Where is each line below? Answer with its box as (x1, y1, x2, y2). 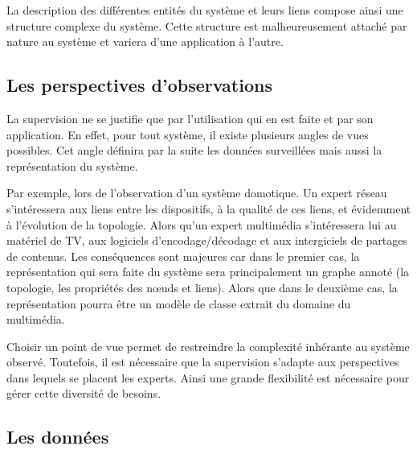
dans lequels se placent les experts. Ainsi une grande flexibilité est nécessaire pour (6, 369, 410, 386)
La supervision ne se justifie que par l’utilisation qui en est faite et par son (6, 109, 374, 126)
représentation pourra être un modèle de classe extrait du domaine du (6, 295, 351, 312)
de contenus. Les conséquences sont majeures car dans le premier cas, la (6, 247, 360, 264)
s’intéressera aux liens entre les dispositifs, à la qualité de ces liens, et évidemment (6, 200, 411, 217)
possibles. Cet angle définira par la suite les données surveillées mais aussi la (6, 142, 382, 159)
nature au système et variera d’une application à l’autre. (6, 33, 284, 50)
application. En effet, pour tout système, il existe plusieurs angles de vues (6, 126, 369, 142)
